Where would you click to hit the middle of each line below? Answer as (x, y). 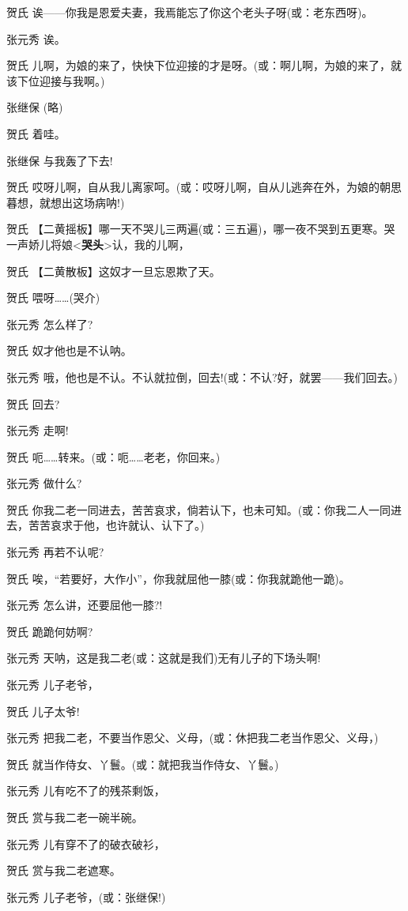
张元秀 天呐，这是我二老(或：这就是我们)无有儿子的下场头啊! (164, 658)
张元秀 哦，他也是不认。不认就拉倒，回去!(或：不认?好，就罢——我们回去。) (202, 376)
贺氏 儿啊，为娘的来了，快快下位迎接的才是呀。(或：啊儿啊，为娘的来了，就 (204, 65)
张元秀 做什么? (44, 483)
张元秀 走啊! (38, 430)
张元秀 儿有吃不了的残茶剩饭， (86, 791)
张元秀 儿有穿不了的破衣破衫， (86, 843)
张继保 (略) (35, 107)
